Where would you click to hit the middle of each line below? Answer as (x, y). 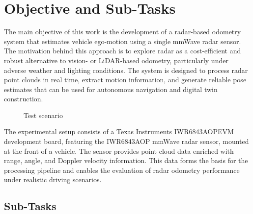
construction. (24, 99)
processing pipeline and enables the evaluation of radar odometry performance (122, 170)
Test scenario (43, 115)
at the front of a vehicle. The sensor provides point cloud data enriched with (119, 151)
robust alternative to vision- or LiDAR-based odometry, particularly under (116, 60)
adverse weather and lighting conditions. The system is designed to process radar (126, 70)
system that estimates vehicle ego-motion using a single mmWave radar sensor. (123, 41)
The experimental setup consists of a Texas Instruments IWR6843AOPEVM (119, 131)
